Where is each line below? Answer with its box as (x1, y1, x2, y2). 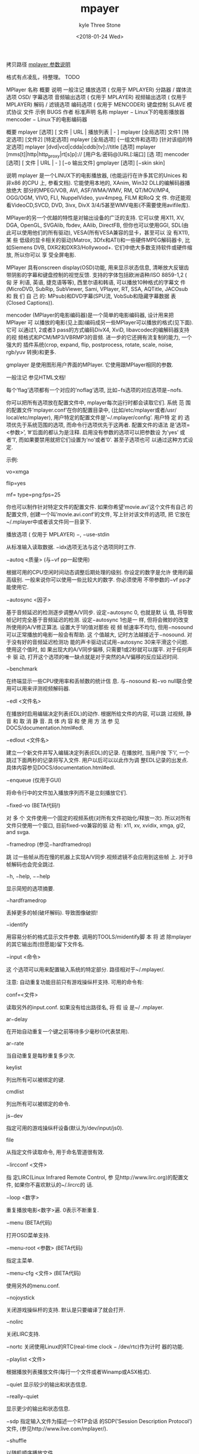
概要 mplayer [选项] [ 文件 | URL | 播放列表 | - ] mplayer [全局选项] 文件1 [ (6, 128, 184, 135)
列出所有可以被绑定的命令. (6, 1100, 71, 1107)
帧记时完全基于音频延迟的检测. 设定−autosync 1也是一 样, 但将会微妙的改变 (6, 616, 189, 623)
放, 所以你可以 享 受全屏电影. (6, 251, 76, 258)
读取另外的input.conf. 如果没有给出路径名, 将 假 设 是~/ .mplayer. (6, 1003, 165, 1011)
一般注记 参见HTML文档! (6, 374, 66, 381)
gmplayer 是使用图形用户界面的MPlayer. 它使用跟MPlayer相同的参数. (6, 361, 173, 368)
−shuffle (6, 1437, 27, 1444)
